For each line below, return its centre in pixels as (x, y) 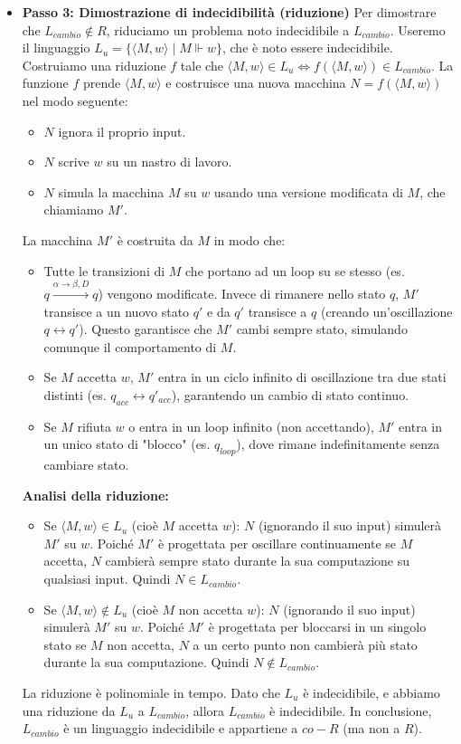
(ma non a (372, 728)
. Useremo (418, 29)
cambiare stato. (86, 465)
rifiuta (94, 426)
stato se (65, 644)
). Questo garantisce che (146, 329)
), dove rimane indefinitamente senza (338, 444)
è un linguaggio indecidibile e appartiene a (181, 728)
